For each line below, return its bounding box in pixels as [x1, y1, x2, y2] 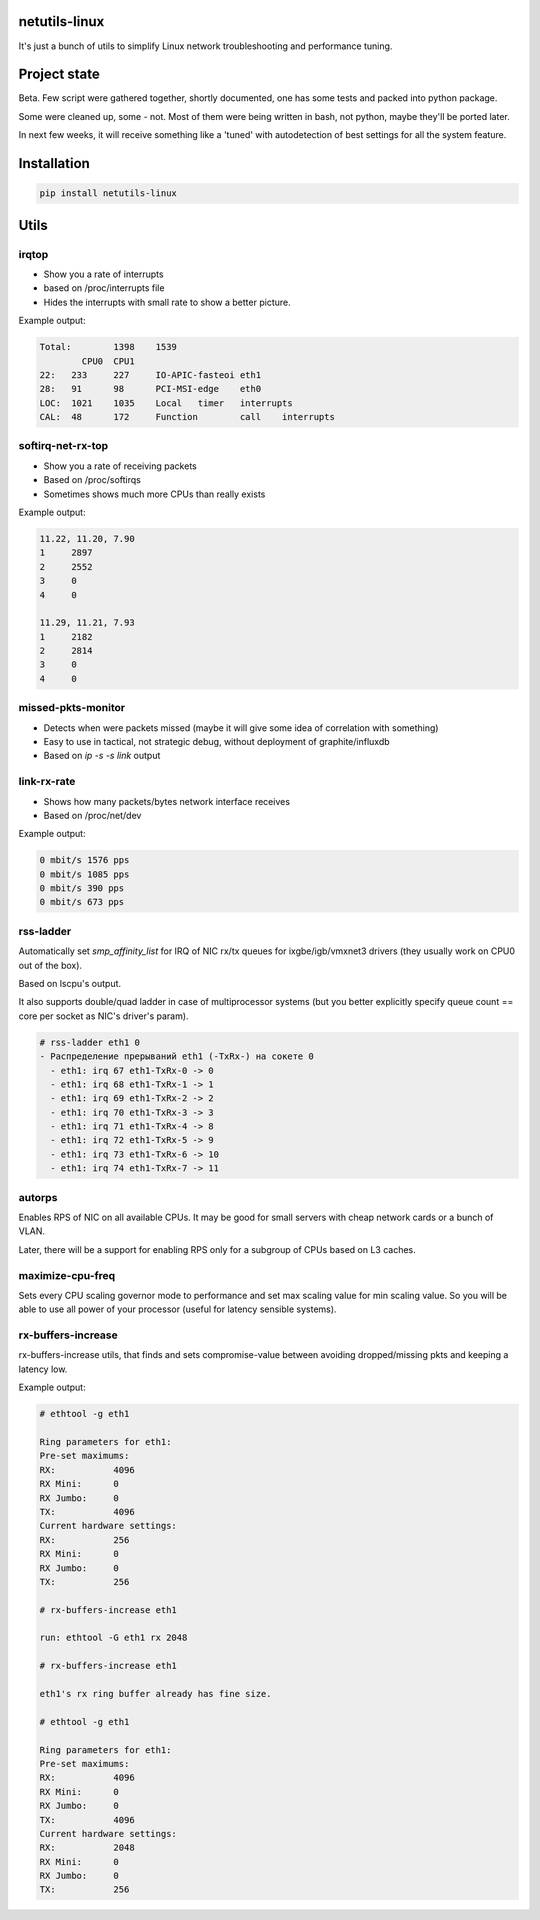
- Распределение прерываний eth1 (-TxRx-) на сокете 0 [39, 1051, 314, 1062]
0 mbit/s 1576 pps [39, 855, 130, 866]
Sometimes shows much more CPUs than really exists [43, 488, 266, 500]
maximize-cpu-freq [18, 1268, 116, 1282]
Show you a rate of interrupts [43, 268, 164, 280]
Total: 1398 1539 [39, 341, 177, 353]
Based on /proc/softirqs [43, 474, 142, 486]
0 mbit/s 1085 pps [39, 868, 130, 880]
